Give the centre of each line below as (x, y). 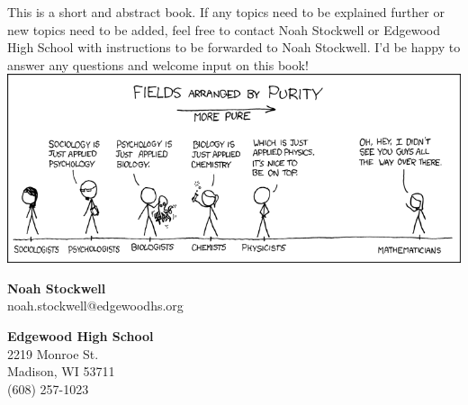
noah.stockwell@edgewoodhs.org (95, 306)
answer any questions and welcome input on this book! (158, 64)
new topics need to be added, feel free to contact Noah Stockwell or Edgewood (224, 29)
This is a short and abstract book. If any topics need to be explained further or (226, 12)
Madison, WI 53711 (61, 371)
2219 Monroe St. (53, 353)
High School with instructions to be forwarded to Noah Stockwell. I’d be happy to (234, 47)
